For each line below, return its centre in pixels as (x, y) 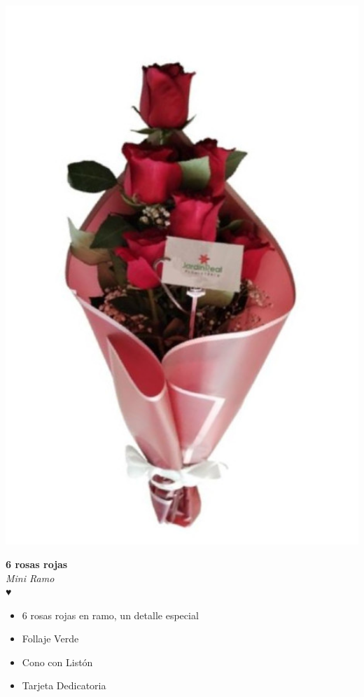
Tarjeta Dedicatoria (64, 685)
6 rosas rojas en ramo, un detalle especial (110, 615)
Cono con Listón (57, 662)
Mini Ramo (30, 578)
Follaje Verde (50, 639)
